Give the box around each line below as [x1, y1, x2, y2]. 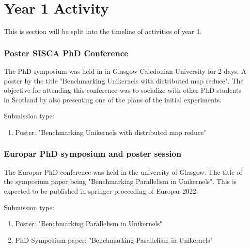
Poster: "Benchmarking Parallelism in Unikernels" [15, 218, 162, 229]
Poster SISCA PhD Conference [4, 47, 128, 59]
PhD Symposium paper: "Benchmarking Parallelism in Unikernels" [15, 234, 213, 245]
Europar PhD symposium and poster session [4, 148, 182, 160]
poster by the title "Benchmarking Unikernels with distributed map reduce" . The [4, 75, 244, 85]
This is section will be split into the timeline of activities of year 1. [4, 26, 202, 36]
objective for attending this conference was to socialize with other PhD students [4, 85, 242, 95]
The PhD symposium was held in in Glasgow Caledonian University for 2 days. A [4, 66, 247, 76]
